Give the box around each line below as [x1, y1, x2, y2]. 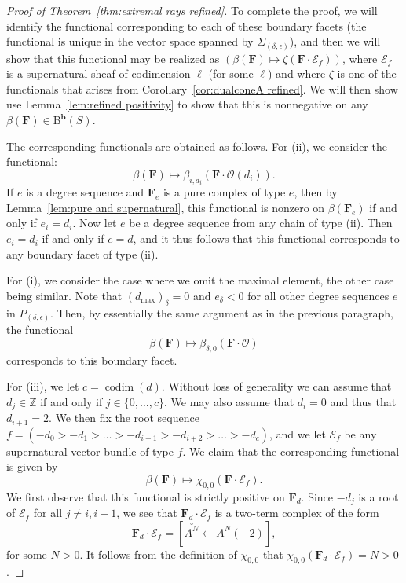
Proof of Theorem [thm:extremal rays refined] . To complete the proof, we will [6, 2, 378, 18]
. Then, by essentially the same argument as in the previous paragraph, [49, 304, 393, 321]
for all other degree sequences [247, 287, 390, 303]
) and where [267, 65, 326, 82]
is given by [6, 458, 58, 475]
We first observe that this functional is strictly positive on [6, 488, 285, 504]
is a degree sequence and [26, 184, 144, 200]
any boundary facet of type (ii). [6, 245, 159, 262]
